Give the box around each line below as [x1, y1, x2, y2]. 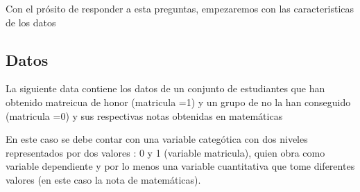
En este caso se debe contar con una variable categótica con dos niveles [6, 132, 308, 146]
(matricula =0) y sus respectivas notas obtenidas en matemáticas [6, 108, 283, 123]
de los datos [6, 15, 56, 29]
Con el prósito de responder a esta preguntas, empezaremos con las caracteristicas [6, 1, 354, 15]
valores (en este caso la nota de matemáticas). [6, 172, 201, 186]
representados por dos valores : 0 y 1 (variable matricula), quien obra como [6, 145, 325, 159]
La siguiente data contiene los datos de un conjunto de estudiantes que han [6, 81, 325, 96]
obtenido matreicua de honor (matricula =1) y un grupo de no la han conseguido [6, 94, 351, 109]
